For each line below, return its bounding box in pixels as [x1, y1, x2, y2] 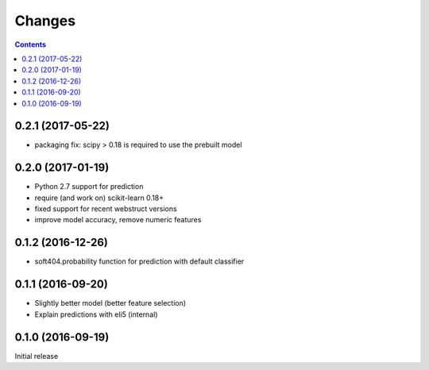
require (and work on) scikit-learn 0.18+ [34, 193, 164, 202]
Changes [14, 12, 75, 29]
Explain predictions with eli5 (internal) [34, 310, 158, 319]
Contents [14, 40, 47, 49]
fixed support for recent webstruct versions [34, 204, 178, 214]
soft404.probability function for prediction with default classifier [34, 256, 245, 266]
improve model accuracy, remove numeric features [34, 215, 202, 225]
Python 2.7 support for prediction [34, 182, 144, 191]
